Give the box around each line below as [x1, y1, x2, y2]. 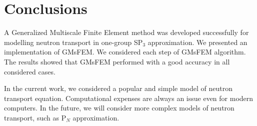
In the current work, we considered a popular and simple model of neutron [4, 83, 232, 93]
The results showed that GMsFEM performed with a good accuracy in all [4, 56, 230, 66]
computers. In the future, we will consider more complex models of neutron [4, 102, 234, 113]
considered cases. [4, 66, 55, 76]
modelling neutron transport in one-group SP [4, 36, 143, 47]
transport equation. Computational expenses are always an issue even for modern [4, 92, 253, 103]
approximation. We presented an [147, 36, 247, 47]
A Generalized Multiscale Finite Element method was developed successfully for [4, 27, 249, 37]
